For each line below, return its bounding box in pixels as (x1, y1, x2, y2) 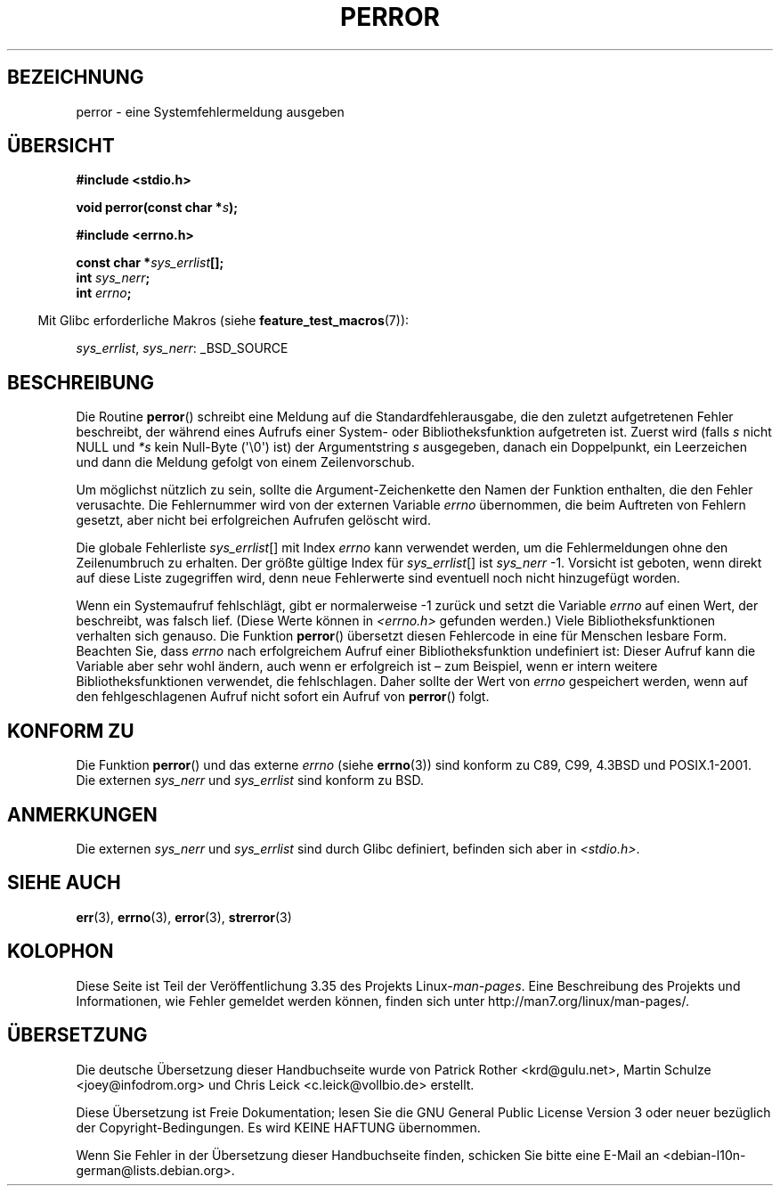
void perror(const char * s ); (76, 200, 239, 216)
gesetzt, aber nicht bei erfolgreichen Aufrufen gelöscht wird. (76, 512, 431, 528)
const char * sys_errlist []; (76, 255, 224, 271)
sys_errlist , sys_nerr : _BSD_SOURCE (76, 340, 288, 356)
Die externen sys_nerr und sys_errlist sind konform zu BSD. (76, 772, 424, 789)
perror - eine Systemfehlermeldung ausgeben (76, 103, 345, 119)
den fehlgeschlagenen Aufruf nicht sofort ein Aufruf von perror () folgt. (76, 689, 490, 705)
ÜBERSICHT (7, 135, 115, 158)
